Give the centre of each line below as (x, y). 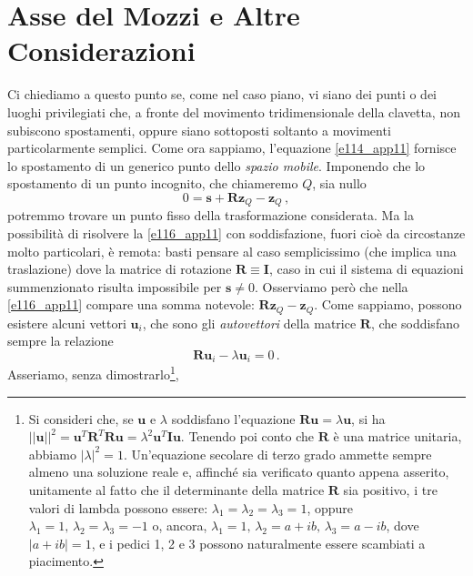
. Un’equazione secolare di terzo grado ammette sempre (277, 454)
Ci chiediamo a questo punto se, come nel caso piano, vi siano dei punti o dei (222, 94)
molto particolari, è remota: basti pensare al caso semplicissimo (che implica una (232, 251)
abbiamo (52, 454)
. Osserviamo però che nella (331, 286)
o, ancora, (180, 525)
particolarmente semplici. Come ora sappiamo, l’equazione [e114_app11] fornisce (232, 148)
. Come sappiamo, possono (388, 304)
